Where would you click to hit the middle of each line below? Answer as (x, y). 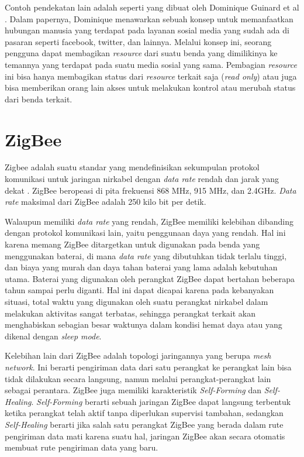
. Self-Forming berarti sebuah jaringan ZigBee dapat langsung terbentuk (161, 401)
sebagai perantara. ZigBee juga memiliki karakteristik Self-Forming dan (133, 390)
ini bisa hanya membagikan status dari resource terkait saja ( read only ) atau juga (151, 76)
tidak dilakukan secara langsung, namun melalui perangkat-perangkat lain (138, 378)
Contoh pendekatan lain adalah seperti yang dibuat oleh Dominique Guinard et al (152, 7)
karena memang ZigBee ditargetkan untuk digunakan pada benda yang (132, 244)
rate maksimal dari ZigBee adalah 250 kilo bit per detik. (106, 202)
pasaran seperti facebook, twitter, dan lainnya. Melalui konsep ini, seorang (138, 41)
